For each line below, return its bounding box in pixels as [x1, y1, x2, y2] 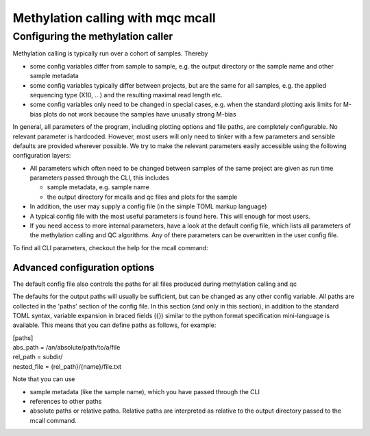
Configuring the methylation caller [12, 30, 173, 43]
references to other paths [29, 398, 102, 406]
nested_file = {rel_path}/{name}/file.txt [12, 362, 122, 370]
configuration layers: [12, 152, 71, 160]
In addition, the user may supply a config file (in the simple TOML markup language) [29, 202, 267, 210]
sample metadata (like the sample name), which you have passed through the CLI [29, 387, 260, 396]
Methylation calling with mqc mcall [12, 10, 216, 25]
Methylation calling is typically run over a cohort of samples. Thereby [12, 49, 208, 58]
